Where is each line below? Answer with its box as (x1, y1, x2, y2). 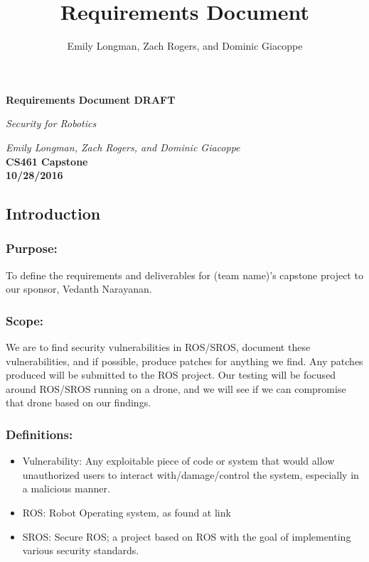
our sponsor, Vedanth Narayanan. (6, 281, 152, 296)
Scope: (6, 311, 44, 329)
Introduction (6, 202, 101, 225)
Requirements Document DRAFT (6, 92, 176, 107)
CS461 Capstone (6, 153, 88, 168)
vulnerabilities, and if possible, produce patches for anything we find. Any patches (6, 353, 363, 368)
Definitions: (6, 425, 73, 443)
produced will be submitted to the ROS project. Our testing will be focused (6, 367, 336, 382)
